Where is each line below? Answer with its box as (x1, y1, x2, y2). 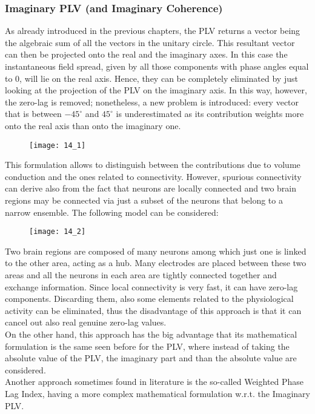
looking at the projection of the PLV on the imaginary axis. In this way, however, (5, 84, 307, 96)
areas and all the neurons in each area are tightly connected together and (5, 269, 277, 281)
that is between (5, 107, 62, 120)
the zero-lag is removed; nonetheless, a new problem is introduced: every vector (5, 95, 299, 108)
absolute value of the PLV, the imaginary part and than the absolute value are (5, 352, 297, 364)
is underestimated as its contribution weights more (116, 107, 304, 120)
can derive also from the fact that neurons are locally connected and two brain (5, 182, 297, 195)
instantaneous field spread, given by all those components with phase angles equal (5, 60, 309, 72)
